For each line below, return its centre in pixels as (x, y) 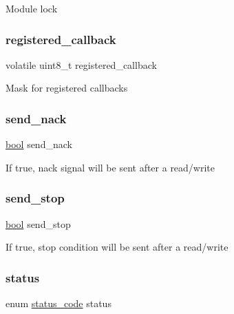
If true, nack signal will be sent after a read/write (110, 167)
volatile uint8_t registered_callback (81, 64)
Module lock (32, 8)
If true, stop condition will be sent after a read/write (117, 247)
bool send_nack (39, 144)
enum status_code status (58, 303)
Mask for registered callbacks (67, 88)
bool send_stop (38, 223)
